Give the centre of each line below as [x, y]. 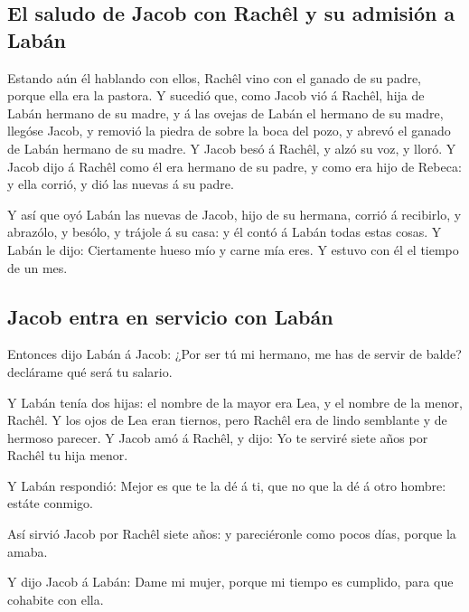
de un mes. [38, 267]
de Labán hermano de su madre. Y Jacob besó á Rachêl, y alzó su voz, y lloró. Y [232, 148]
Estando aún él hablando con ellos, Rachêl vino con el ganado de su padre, [215, 77]
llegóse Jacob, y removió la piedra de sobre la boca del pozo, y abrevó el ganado [229, 131]
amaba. [28, 551]
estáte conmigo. [50, 503]
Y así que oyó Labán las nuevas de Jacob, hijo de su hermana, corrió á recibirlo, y [234, 214]
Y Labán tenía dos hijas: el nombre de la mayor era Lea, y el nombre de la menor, [235, 402]
